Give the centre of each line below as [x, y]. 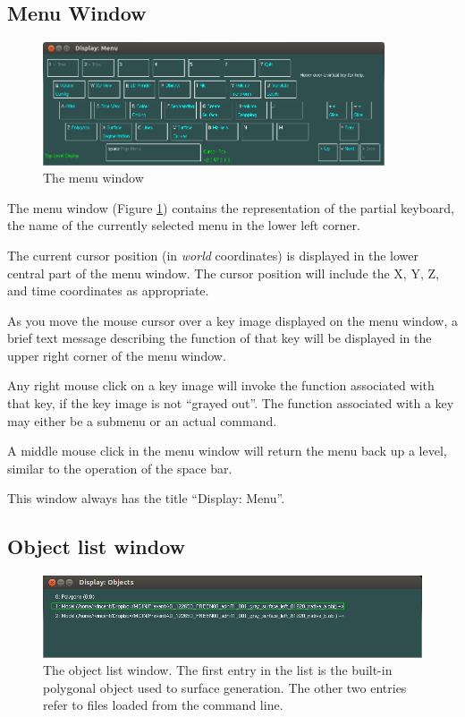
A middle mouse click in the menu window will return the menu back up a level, [227, 451]
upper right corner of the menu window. [117, 355]
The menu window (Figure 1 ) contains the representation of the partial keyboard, [231, 207]
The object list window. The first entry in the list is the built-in [218, 670]
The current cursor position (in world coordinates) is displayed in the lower [213, 255]
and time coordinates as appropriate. [108, 290]
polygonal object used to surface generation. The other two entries [225, 687]
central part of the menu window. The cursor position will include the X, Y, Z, [223, 273]
